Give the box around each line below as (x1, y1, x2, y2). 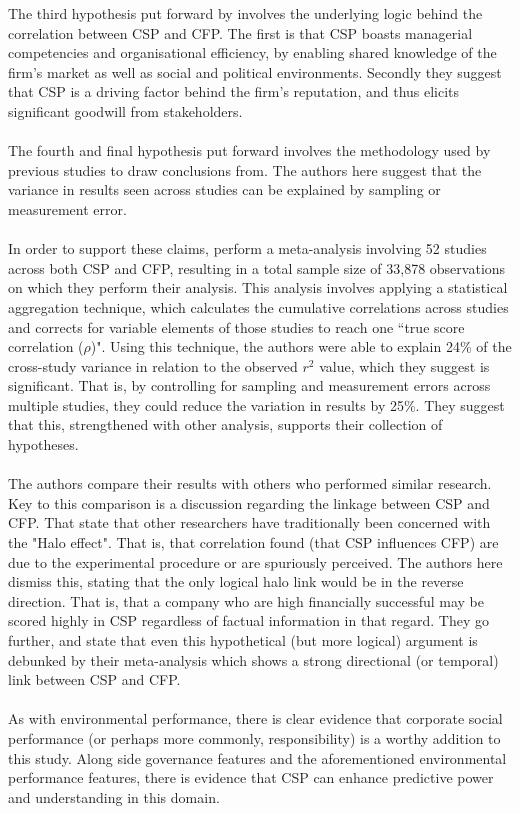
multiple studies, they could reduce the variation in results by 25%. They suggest (8, 394, 505, 415)
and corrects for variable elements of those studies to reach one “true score (8, 316, 465, 337)
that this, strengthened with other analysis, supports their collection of (8, 414, 443, 435)
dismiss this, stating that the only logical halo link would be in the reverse (8, 571, 464, 592)
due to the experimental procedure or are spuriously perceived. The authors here (8, 551, 503, 572)
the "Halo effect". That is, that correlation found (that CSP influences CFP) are (8, 532, 499, 553)
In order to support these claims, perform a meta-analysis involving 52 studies (8, 238, 487, 259)
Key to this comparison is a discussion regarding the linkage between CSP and (8, 492, 490, 513)
